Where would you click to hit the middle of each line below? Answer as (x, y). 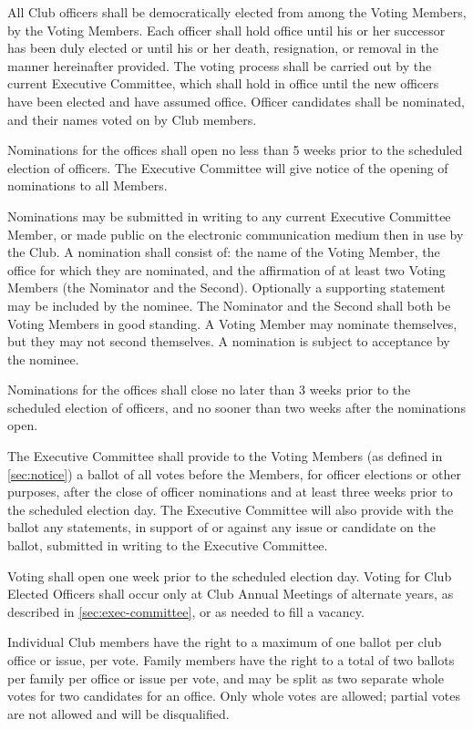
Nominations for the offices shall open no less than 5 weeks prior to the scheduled (235, 150)
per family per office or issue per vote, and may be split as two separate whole (226, 678)
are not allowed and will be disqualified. (118, 713)
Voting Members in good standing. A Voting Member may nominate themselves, (232, 323)
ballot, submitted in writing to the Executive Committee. (168, 545)
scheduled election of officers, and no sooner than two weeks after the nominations (236, 407)
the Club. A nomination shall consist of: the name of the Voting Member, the (224, 252)
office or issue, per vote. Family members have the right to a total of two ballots (231, 660)
